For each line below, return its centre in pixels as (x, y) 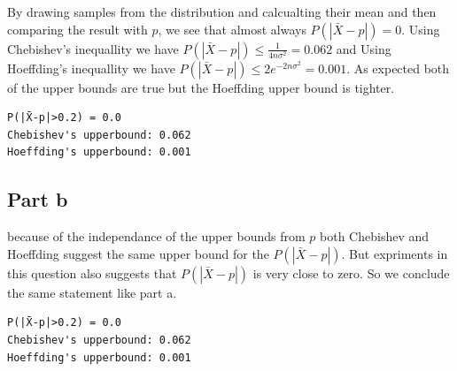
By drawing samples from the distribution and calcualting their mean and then (222, 11)
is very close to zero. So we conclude (351, 273)
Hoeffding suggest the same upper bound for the (138, 253)
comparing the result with (77, 29)
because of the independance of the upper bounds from (156, 236)
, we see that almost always (232, 29)
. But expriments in (395, 253)
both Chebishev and (375, 236)
